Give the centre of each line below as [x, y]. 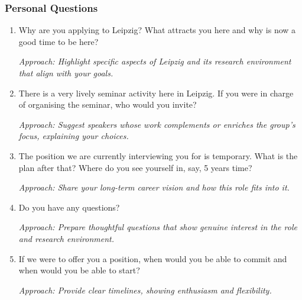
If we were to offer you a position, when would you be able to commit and [153, 258]
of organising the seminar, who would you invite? [108, 104]
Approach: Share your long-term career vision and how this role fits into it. [154, 187]
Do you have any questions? [69, 207]
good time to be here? [59, 41]
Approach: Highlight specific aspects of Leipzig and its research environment [155, 61]
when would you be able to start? [79, 270]
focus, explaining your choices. [74, 136]
